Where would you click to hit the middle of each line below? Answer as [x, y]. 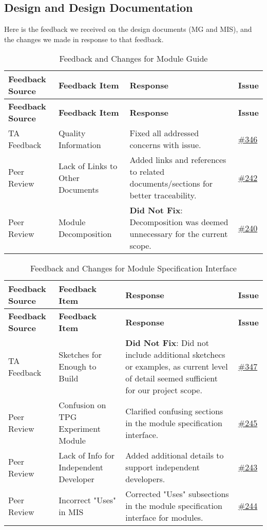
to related [147, 172]
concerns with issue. [165, 145]
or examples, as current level [177, 367]
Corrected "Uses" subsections [177, 494]
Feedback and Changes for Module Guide [133, 59]
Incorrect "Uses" [88, 500]
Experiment [80, 429]
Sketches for [80, 355]
